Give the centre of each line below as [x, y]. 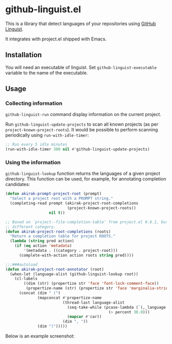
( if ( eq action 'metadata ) [43, 246]
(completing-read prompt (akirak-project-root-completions [74, 203]
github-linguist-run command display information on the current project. [83, 114]
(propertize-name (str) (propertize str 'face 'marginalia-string [98, 288]
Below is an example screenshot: [40, 336]
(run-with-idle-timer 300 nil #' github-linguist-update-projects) [78, 149]
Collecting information [34, 103]
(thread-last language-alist [93, 303]
